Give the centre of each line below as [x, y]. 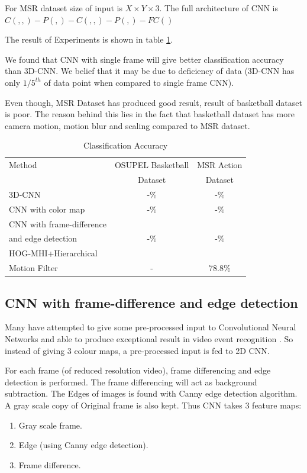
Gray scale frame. [50, 425]
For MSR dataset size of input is [64, 8]
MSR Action [220, 165]
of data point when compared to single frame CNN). [139, 82]
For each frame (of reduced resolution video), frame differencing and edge [138, 370]
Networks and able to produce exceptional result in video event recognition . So [149, 338]
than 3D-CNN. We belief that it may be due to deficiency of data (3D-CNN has [150, 71]
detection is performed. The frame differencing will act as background [131, 382]
